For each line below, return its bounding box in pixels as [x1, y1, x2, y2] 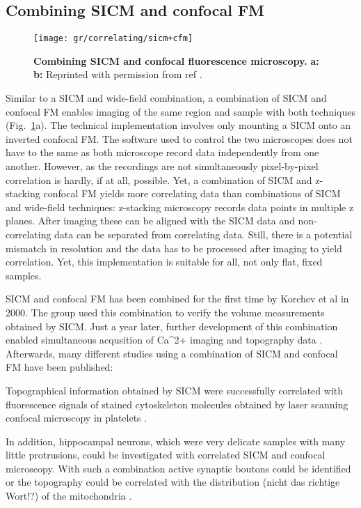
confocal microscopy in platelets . [6, 410, 147, 425]
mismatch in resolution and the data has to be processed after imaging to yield [6, 240, 342, 255]
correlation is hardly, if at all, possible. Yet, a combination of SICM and [6, 172, 312, 187]
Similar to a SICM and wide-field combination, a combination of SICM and [6, 91, 327, 105]
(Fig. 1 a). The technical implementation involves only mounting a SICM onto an [6, 118, 351, 132]
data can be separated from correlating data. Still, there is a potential [54, 226, 353, 241]
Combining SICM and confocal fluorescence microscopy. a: [33, 53, 319, 68]
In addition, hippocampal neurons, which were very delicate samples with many [6, 433, 346, 448]
